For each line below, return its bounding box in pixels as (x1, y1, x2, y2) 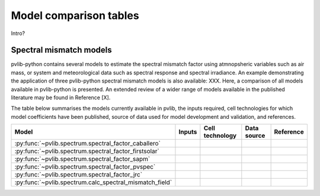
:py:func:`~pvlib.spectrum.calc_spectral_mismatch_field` (14, 178, 172, 186)
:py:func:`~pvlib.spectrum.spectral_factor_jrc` (14, 170, 142, 179)
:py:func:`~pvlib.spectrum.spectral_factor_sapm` (14, 155, 151, 163)
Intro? (11, 30, 25, 37)
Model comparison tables (11, 9, 139, 22)
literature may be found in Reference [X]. (11, 94, 111, 101)
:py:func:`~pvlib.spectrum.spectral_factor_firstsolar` (14, 147, 159, 156)
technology (203, 131, 237, 140)
